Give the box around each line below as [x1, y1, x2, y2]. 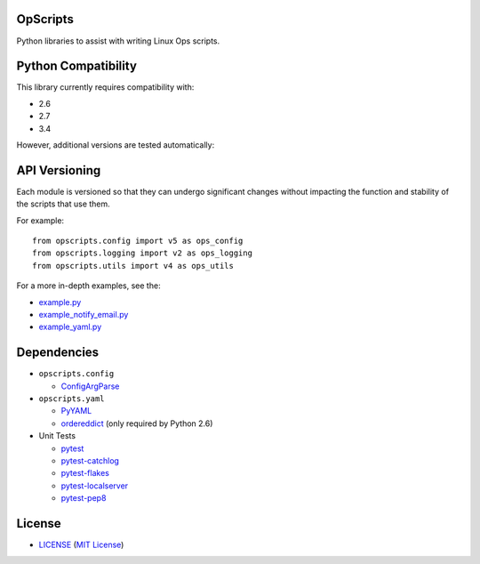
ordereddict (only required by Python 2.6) [60, 418, 213, 429]
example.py [38, 296, 82, 307]
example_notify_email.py [38, 310, 129, 320]
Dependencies [16, 345, 100, 360]
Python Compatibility [16, 59, 138, 74]
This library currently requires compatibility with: [16, 82, 195, 93]
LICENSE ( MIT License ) [38, 539, 124, 551]
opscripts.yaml [38, 394, 106, 404]
